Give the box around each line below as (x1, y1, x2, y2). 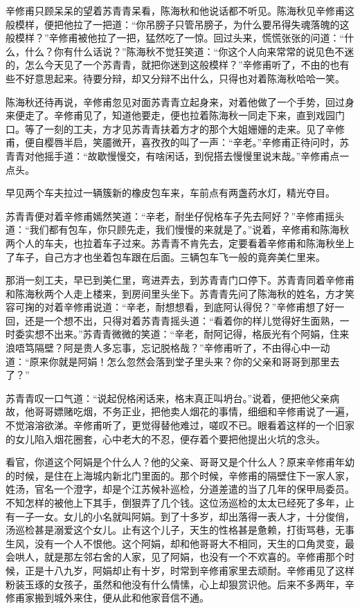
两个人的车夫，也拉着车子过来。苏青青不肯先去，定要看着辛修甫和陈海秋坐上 (6, 235, 354, 250)
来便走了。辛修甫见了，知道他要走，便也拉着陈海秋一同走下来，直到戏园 (6, 108, 335, 122)
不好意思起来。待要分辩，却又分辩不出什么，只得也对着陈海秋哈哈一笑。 (15, 71, 345, 85)
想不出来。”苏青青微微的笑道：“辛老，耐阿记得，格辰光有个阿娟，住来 (34, 327, 350, 341)
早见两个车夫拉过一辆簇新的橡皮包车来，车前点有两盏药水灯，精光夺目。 (6, 185, 335, 200)
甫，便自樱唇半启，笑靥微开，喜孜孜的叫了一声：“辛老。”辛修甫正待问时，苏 (6, 135, 350, 149)
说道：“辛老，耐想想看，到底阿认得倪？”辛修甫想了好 (92, 300, 335, 314)
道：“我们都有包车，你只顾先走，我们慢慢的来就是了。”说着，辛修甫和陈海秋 (6, 222, 350, 237)
